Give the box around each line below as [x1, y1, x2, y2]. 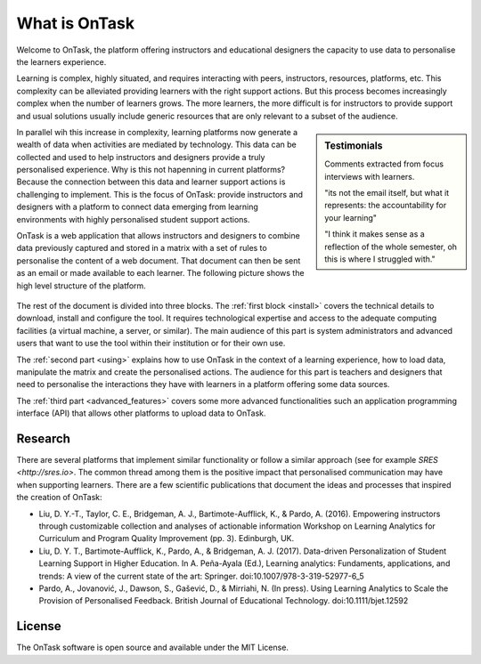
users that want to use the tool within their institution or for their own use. [16, 338, 286, 349]
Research [16, 431, 71, 446]
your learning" [324, 212, 378, 223]
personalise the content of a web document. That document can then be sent [16, 255, 301, 266]
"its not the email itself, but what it [324, 187, 450, 198]
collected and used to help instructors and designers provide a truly [16, 151, 265, 162]
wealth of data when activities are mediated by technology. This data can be [16, 139, 298, 150]
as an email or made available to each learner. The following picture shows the [16, 268, 305, 279]
